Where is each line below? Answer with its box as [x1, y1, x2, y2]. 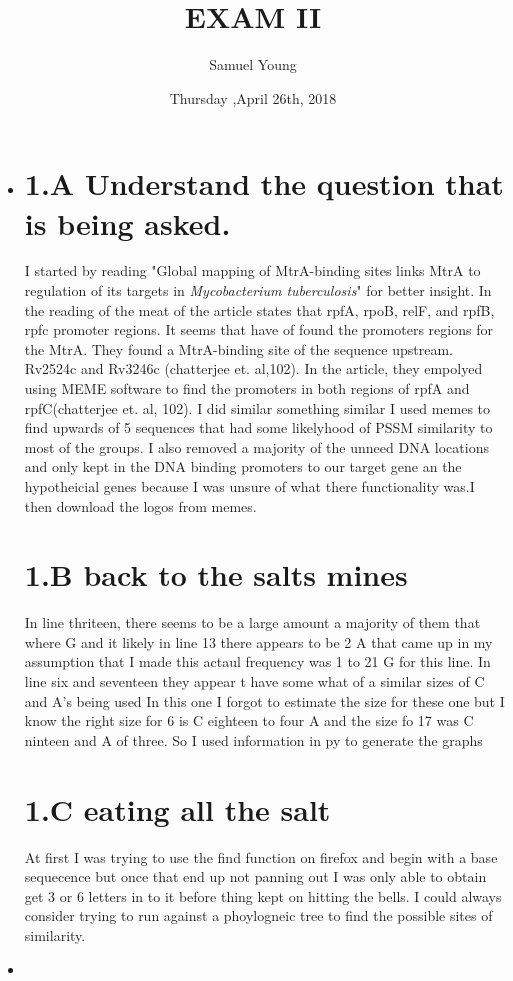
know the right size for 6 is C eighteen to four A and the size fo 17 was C [24, 710, 474, 731]
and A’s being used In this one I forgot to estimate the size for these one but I [24, 690, 505, 711]
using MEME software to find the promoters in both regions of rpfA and [24, 378, 470, 398]
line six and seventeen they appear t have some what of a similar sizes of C [24, 671, 485, 692]
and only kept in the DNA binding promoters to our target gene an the [24, 456, 462, 477]
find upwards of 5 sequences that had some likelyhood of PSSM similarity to [24, 417, 493, 438]
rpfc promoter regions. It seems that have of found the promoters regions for [24, 319, 493, 340]
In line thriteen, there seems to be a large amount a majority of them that [24, 612, 481, 633]
